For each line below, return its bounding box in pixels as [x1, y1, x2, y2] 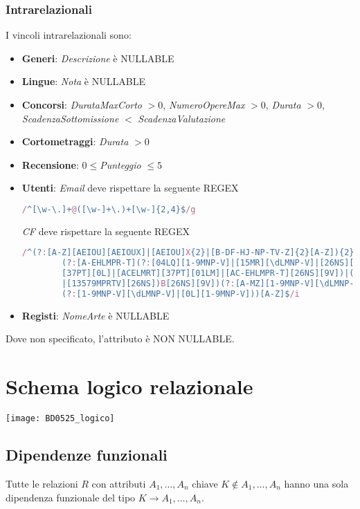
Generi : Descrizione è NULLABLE [21, 50, 174, 65]
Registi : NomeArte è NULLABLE [21, 308, 170, 322]
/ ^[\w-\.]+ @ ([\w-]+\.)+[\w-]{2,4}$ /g [21, 204, 196, 214]
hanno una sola [284, 476, 349, 490]
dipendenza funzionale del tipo [6, 490, 136, 504]
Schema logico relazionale [6, 372, 253, 400]
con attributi [91, 476, 146, 490]
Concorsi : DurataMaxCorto [21, 98, 142, 111]
